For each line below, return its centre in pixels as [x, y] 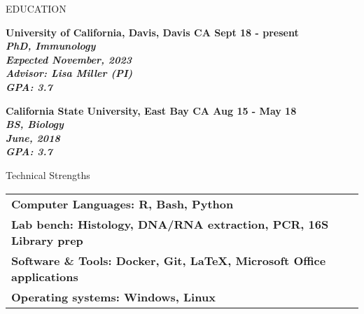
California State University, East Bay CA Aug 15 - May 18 [151, 110]
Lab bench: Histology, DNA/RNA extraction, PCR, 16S [170, 224]
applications [45, 276]
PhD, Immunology [51, 46]
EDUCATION [36, 8]
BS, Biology [35, 124]
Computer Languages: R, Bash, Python [122, 204]
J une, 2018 [33, 137]
